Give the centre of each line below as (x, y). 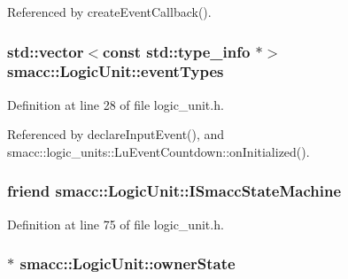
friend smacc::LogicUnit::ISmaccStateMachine (174, 191)
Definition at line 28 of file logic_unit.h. (116, 104)
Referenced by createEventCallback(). (109, 12)
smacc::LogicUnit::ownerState (128, 263)
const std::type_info (177, 51)
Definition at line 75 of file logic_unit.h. (116, 224)
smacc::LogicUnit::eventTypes (116, 71)
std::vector (46, 51)
